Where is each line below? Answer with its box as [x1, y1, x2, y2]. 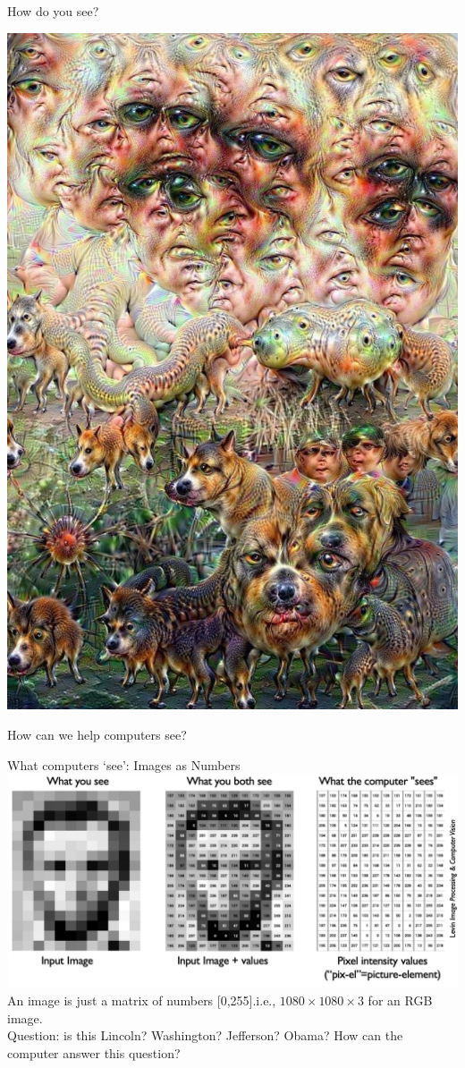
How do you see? [7, 2, 99, 20]
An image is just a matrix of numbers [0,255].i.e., [7, 990, 276, 1009]
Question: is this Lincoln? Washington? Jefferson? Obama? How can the [7, 1026, 403, 1045]
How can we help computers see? [7, 725, 187, 743]
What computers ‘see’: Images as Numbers [7, 755, 241, 774]
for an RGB [368, 990, 433, 1009]
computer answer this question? [7, 1043, 181, 1062]
